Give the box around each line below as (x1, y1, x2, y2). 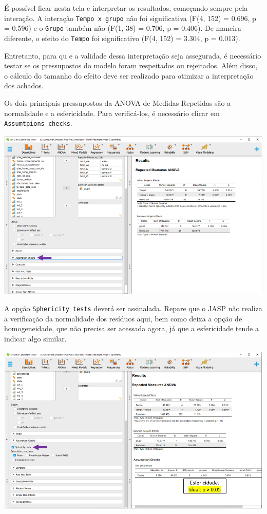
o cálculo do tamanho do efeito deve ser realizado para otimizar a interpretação (4, 70, 254, 81)
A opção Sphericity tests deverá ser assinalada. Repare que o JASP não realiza (4, 303, 262, 314)
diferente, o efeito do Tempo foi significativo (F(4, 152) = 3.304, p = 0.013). (4, 32, 240, 43)
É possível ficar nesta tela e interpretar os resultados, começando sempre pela (4, 3, 248, 13)
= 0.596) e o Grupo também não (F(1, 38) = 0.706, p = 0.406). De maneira (4, 23, 241, 33)
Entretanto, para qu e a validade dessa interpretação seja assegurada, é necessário (4, 50, 261, 61)
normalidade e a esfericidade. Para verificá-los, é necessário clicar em (4, 107, 220, 118)
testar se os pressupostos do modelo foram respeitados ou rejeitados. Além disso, (4, 60, 258, 71)
